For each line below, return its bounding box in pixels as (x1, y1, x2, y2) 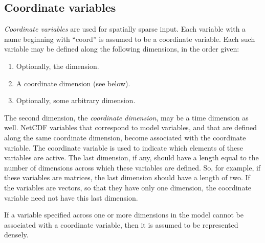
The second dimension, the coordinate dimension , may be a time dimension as (4, 112, 249, 123)
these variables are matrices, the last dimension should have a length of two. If (4, 172, 250, 183)
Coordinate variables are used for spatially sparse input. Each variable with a (4, 23, 246, 34)
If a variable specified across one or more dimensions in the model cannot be (4, 209, 244, 220)
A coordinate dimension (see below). (16, 78, 130, 88)
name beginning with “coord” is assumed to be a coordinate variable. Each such (4, 33, 255, 44)
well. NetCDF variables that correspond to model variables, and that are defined (4, 122, 257, 133)
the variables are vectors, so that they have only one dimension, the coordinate (4, 182, 252, 192)
